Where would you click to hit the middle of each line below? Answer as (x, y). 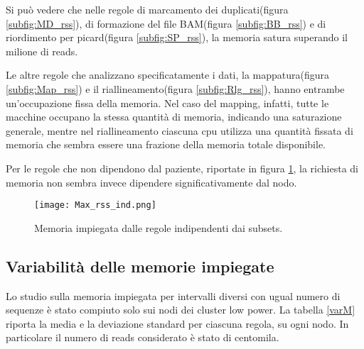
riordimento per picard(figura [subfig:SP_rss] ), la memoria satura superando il (177, 37)
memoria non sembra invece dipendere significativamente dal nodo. (151, 182)
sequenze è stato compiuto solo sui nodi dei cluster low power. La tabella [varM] (181, 310)
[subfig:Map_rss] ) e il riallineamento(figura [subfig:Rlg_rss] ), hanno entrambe (175, 88)
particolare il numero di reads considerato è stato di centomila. (143, 337)
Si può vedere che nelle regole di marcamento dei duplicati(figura (147, 9)
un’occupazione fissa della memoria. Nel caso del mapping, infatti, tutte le (167, 103)
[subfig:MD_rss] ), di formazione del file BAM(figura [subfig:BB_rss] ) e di (166, 23)
